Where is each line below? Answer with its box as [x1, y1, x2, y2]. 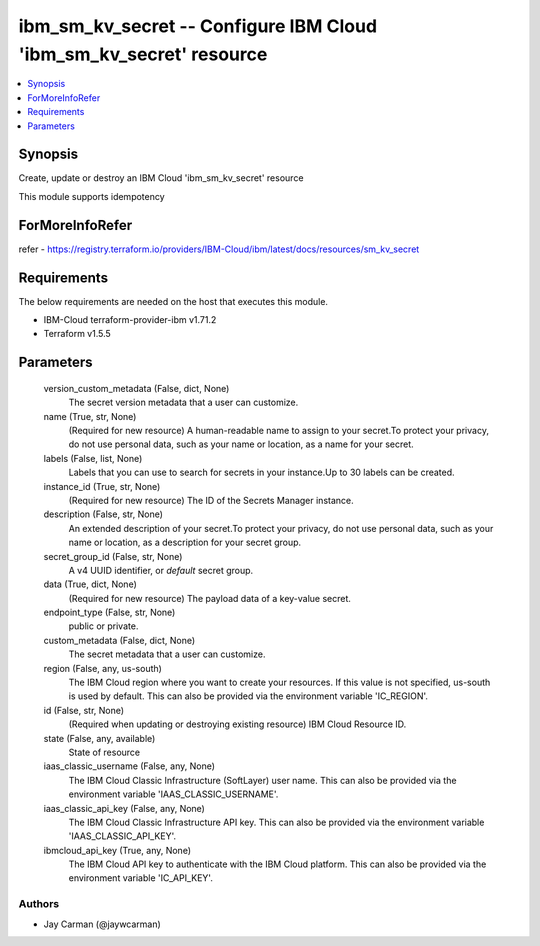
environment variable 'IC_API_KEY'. [68, 872, 214, 884]
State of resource [68, 746, 141, 758]
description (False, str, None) [43, 508, 164, 520]
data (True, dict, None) [43, 578, 137, 590]
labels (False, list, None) [43, 452, 143, 464]
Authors [18, 897, 60, 911]
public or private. [68, 620, 139, 632]
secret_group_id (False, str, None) [43, 550, 183, 562]
